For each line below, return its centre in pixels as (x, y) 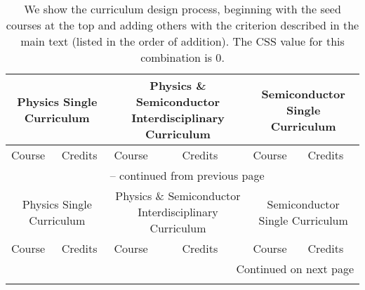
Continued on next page (295, 269)
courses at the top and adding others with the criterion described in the (182, 25)
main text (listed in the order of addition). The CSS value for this (182, 41)
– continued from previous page (187, 175)
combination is (177, 57)
